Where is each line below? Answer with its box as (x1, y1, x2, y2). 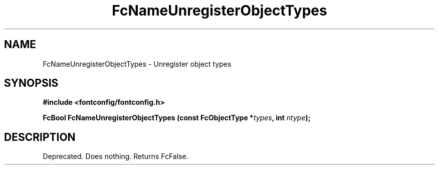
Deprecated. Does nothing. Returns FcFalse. (43, 152, 188, 161)
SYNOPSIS (4, 77, 59, 90)
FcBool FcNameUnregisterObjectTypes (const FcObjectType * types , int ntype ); (43, 113, 311, 122)
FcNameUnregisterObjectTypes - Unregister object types (43, 59, 232, 68)
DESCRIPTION (4, 130, 76, 143)
